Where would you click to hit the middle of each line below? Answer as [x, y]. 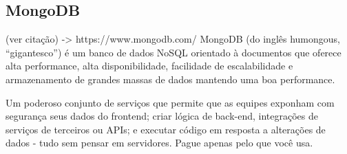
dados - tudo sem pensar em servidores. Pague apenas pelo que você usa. [159, 143]
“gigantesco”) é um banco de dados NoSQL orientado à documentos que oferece [173, 52]
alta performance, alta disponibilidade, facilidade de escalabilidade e [149, 66]
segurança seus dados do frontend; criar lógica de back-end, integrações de [162, 116]
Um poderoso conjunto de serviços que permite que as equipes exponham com [170, 102]
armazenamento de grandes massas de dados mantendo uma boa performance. [170, 79]
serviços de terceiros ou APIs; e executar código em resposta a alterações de [166, 129]
